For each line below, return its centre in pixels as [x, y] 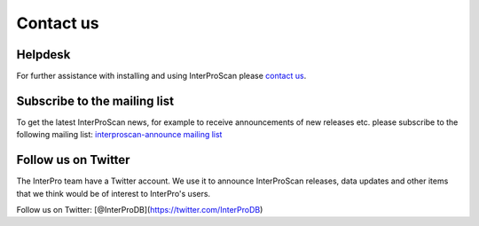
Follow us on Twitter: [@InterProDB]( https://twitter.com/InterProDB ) [140, 210]
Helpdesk [43, 55]
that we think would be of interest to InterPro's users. [114, 193]
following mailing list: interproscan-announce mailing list [119, 135]
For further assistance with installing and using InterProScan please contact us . [161, 76]
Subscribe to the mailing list [95, 101]
